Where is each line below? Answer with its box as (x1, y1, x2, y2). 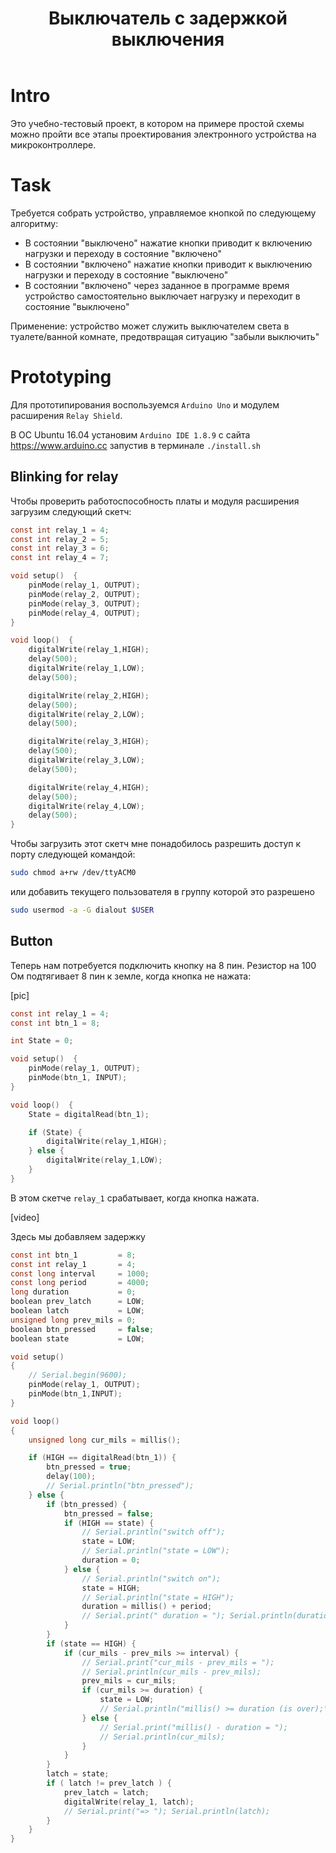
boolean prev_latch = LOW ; (10, 1297, 145, 1307)
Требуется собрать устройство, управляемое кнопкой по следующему (10, 207, 317, 219)
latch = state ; (46, 1769, 110, 1779)
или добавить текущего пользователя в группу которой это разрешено (10, 886, 315, 897)
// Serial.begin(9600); (28, 1370, 128, 1381)
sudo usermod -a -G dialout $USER (10, 905, 155, 915)
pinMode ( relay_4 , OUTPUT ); (28, 608, 141, 618)
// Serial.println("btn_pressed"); (46, 1481, 195, 1491)
